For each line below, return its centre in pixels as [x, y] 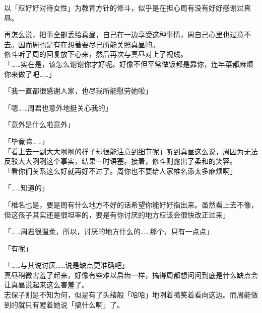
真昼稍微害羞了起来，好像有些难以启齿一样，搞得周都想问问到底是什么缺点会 [131, 275]
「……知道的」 [26, 188]
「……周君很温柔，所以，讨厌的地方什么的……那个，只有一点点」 [109, 231]
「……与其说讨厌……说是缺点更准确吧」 [67, 265]
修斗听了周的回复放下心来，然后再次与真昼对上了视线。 [96, 54]
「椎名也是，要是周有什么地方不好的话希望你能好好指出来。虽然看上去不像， [131, 204]
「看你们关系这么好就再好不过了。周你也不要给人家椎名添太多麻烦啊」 [120, 171]
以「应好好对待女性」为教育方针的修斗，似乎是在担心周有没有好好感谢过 [124, 8]
